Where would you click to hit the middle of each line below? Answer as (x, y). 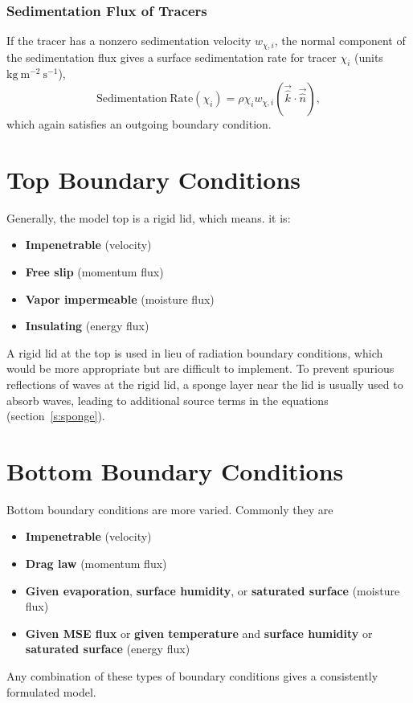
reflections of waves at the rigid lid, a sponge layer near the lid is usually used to (205, 384)
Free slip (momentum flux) (94, 271)
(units (369, 57)
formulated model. (51, 691)
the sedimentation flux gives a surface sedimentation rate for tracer (172, 57)
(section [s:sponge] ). (56, 416)
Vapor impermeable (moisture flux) (120, 298)
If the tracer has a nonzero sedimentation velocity (129, 41)
